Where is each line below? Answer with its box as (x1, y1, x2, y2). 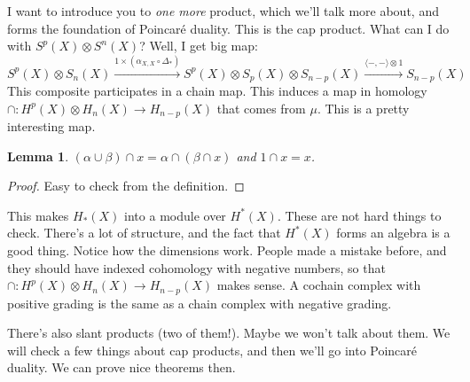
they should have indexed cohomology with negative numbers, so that (7, 258, 386, 277)
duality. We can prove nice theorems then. (7, 358, 236, 377)
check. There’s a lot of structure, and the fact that (7, 223, 281, 242)
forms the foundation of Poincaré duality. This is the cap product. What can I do (7, 19, 450, 37)
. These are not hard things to (277, 206, 442, 224)
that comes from (216, 98, 306, 117)
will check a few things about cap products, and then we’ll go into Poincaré (7, 340, 418, 359)
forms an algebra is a (336, 223, 450, 242)
